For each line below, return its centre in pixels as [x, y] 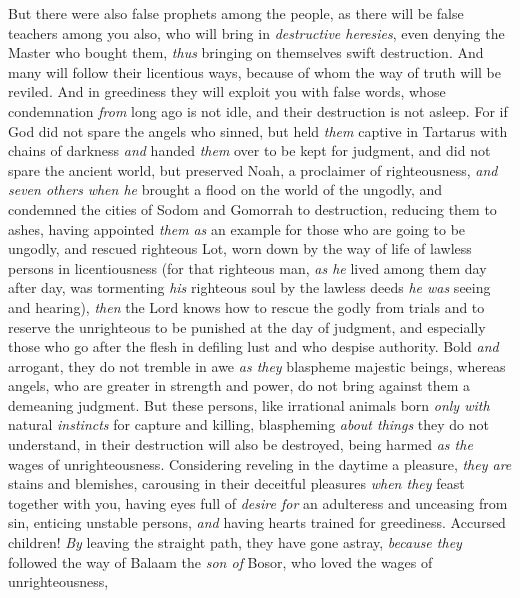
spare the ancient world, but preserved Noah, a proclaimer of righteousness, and [253, 169]
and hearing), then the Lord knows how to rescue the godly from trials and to [246, 306]
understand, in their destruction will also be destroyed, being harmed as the [240, 444]
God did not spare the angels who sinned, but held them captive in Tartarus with [258, 130]
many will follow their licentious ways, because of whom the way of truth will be [255, 71]
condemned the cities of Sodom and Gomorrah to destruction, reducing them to [252, 208]
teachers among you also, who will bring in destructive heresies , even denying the [256, 32]
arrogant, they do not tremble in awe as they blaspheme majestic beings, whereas [257, 365]
